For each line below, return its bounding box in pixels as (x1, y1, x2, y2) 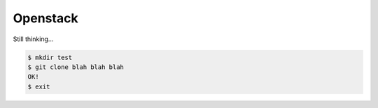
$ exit (27, 82, 50, 91)
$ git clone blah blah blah (27, 63, 124, 71)
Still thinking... (13, 35, 54, 43)
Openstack (13, 10, 78, 26)
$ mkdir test (27, 53, 73, 61)
